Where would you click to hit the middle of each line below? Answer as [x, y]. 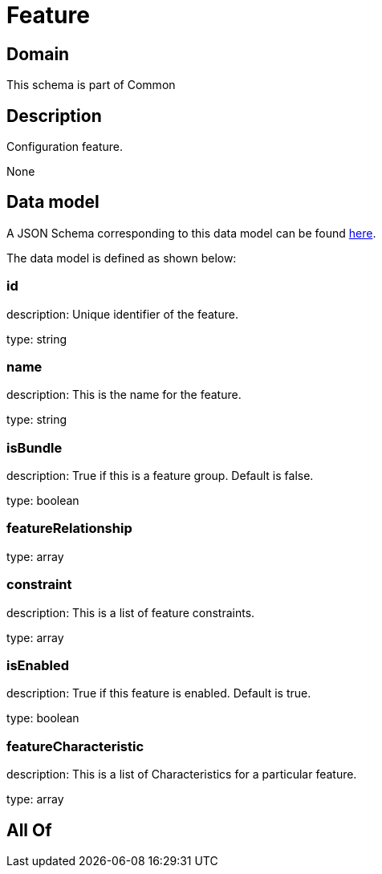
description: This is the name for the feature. [124, 395]
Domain [38, 54]
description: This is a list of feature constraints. [131, 612]
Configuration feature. [65, 147]
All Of [29, 830]
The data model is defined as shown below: [122, 258]
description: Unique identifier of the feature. [122, 314]
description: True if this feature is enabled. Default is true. [159, 693]
